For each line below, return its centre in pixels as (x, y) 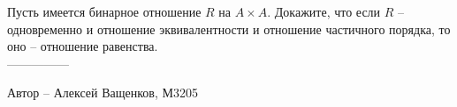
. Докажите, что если (324, 11)
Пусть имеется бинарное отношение (104, 11)
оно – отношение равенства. (83, 46)
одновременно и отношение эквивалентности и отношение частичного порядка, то (229, 29)
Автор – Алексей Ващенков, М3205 (103, 93)
